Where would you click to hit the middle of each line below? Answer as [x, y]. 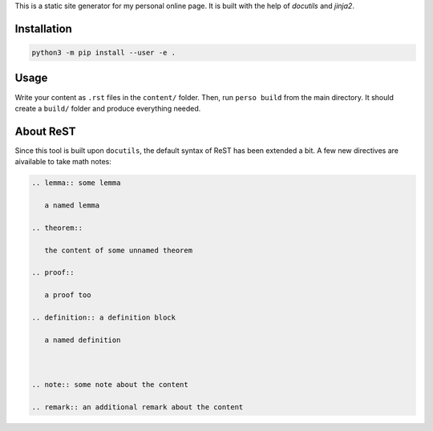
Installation [43, 28]
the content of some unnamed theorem [118, 250]
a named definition [83, 340]
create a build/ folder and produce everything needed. [108, 108]
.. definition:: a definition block [104, 317]
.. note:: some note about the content [110, 385]
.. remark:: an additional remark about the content [138, 407]
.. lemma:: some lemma [76, 183]
